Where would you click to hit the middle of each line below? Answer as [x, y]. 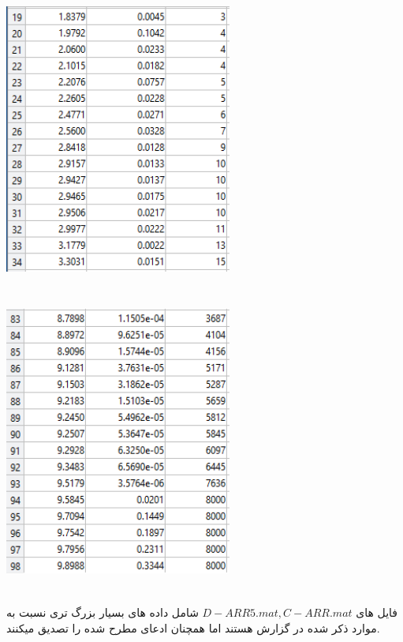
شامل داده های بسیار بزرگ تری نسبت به [103, 612]
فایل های [377, 612]
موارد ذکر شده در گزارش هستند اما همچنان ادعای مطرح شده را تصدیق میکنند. [193, 627]
